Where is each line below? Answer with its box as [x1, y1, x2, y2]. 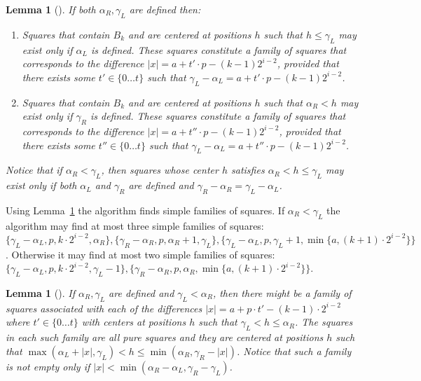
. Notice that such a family [236, 343, 352, 358]
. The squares [295, 314, 353, 329]
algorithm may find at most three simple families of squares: [6, 218, 264, 233]
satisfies [231, 162, 265, 177]
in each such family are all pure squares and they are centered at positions [6, 330, 324, 345]
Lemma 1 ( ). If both [6, 2, 96, 16]
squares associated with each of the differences [6, 300, 202, 315]
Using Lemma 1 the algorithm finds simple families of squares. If [6, 202, 285, 217]
